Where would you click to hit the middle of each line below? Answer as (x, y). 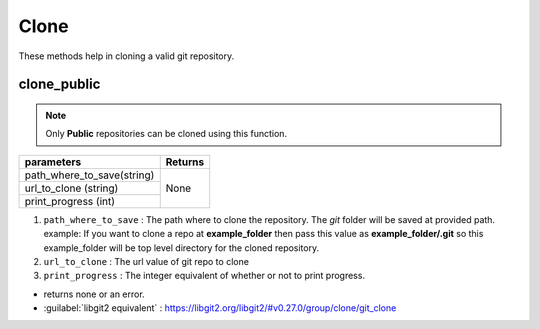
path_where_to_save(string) (89, 175)
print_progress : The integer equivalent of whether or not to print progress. (204, 276)
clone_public (59, 84)
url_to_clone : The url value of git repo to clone (146, 261)
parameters (53, 162)
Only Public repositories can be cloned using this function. (166, 134)
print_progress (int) (69, 201)
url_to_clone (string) (71, 188)
